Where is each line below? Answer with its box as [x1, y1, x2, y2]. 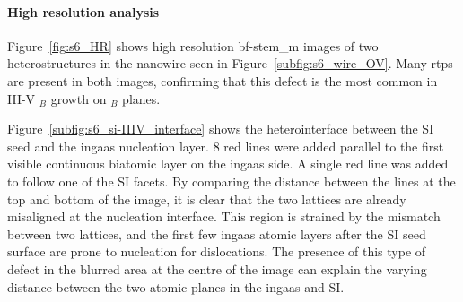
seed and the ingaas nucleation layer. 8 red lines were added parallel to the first [7, 136, 444, 155]
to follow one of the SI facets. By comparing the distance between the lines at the [7, 171, 456, 190]
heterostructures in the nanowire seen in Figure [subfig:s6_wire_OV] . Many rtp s [7, 54, 453, 73]
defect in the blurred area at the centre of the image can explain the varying [7, 259, 427, 278]
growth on [50, 89, 107, 108]
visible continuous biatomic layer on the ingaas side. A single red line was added [7, 154, 449, 173]
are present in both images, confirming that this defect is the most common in [7, 71, 438, 90]
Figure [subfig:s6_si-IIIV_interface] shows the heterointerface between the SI [7, 119, 434, 138]
